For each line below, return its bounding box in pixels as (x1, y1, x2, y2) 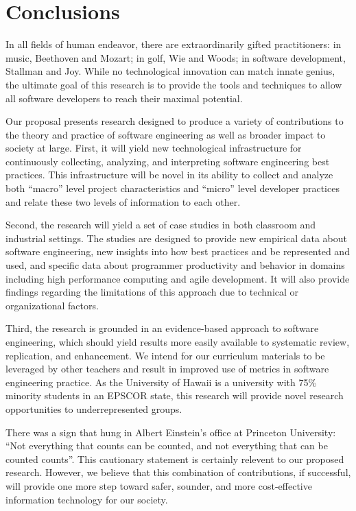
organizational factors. (5, 298, 99, 312)
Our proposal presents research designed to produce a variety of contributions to (5, 114, 344, 128)
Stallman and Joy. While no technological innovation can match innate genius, (5, 64, 335, 78)
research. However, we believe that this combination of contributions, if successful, (5, 465, 351, 479)
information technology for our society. (5, 492, 168, 506)
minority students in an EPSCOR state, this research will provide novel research (5, 388, 344, 403)
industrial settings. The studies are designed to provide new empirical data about (5, 230, 348, 245)
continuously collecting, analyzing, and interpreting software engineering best (5, 154, 330, 168)
